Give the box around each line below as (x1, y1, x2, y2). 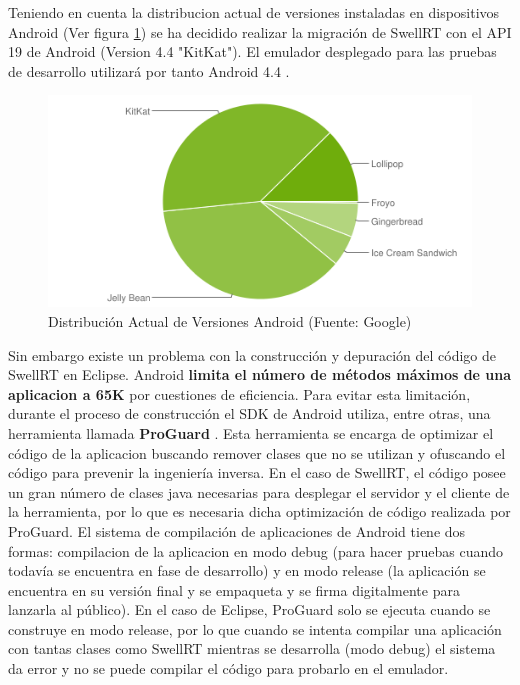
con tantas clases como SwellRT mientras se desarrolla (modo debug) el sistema (8, 638, 496, 659)
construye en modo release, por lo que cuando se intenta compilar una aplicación (8, 618, 502, 639)
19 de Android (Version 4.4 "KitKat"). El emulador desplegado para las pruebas (8, 41, 497, 62)
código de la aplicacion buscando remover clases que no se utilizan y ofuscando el (8, 442, 506, 463)
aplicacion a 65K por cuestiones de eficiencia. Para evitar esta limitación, (8, 383, 471, 404)
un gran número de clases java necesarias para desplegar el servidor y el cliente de (8, 481, 510, 502)
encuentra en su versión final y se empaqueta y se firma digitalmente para (8, 579, 460, 600)
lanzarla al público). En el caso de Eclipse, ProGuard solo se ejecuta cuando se (8, 599, 491, 620)
